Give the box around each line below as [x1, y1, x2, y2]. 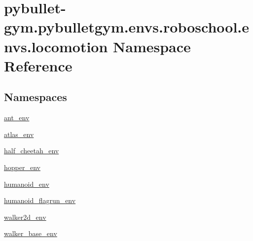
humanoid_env [4, 178, 49, 189]
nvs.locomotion [4, 36, 108, 56]
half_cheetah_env [4, 145, 59, 156]
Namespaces [4, 89, 67, 104]
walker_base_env [4, 228, 57, 239]
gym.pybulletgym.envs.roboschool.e [4, 17, 250, 37]
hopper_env [4, 162, 40, 172]
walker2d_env [4, 211, 46, 222]
